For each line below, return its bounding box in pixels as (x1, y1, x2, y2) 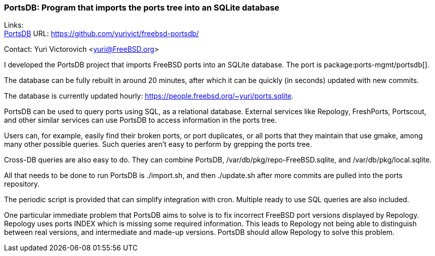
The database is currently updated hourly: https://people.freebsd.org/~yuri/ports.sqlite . (4, 92, 294, 101)
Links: (4, 21, 24, 30)
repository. (4, 180, 40, 189)
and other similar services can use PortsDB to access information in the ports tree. (4, 116, 277, 125)
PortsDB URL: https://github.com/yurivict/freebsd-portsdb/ (4, 29, 199, 38)
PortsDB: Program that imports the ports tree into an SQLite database (4, 3, 280, 13)
